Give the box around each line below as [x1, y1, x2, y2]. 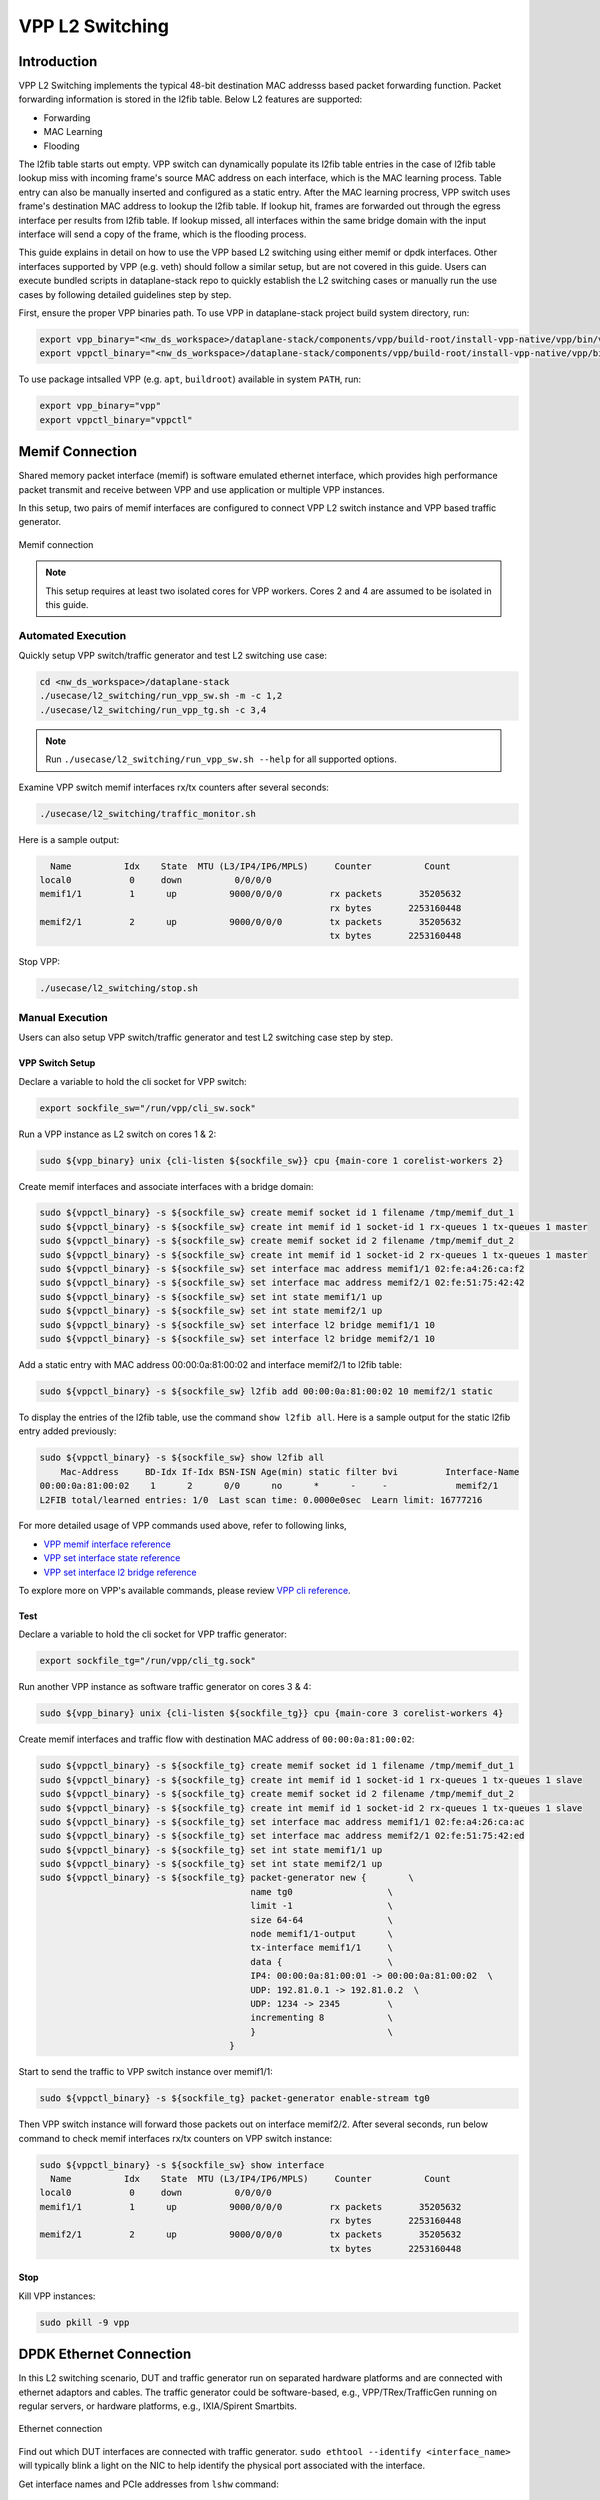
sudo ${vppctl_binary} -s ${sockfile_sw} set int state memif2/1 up [39, 1305, 383, 1317]
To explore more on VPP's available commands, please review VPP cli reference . [18, 1585, 351, 1597]
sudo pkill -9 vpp [39, 2316, 130, 2328]
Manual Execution [18, 1010, 109, 1024]
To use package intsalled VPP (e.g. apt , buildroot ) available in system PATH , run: [18, 373, 362, 385]
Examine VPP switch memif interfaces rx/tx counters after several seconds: [18, 781, 330, 793]
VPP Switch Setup [18, 1057, 96, 1069]
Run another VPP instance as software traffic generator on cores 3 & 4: [18, 1681, 312, 1693]
